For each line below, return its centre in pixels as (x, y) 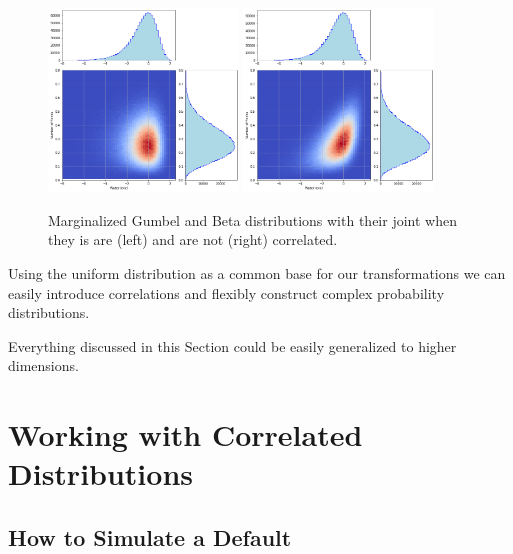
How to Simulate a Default (150, 536)
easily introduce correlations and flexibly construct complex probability (226, 292)
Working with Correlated (185, 434)
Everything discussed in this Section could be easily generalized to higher (232, 345)
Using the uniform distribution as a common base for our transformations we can (257, 273)
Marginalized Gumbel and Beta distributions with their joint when (252, 219)
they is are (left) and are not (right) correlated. (193, 239)
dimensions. (43, 365)
